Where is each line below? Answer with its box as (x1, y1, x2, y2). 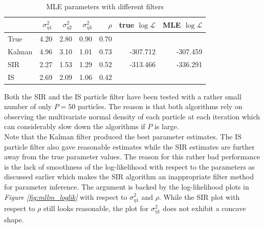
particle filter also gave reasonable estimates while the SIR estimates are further (4, 141, 255, 152)
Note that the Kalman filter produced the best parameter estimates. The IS (4, 131, 241, 141)
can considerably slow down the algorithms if (4, 121, 145, 132)
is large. (154, 121, 179, 132)
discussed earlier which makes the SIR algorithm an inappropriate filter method (4, 171, 254, 182)
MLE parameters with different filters (46, 1, 164, 11)
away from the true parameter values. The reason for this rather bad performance (4, 151, 260, 162)
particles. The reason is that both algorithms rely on (77, 101, 243, 112)
